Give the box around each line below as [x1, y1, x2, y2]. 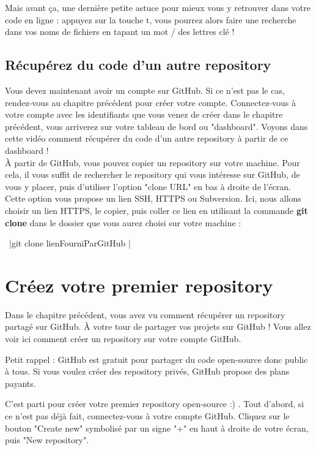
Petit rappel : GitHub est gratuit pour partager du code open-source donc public [5, 353, 308, 365]
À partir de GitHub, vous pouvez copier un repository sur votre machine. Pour [5, 156, 300, 169]
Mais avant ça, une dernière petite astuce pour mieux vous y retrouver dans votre [5, 1, 310, 13]
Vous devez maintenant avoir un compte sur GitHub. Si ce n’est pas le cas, [5, 83, 285, 96]
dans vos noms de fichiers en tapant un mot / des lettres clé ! [5, 25, 235, 38]
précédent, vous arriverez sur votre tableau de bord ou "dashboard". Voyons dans [5, 120, 308, 132]
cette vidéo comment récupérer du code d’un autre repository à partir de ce [5, 132, 288, 145]
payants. [5, 376, 36, 389]
